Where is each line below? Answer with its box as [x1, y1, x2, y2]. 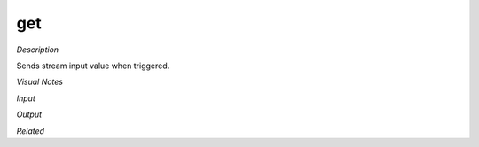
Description [16, 44, 59, 55]
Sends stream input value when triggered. [16, 60, 170, 71]
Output [16, 109, 43, 120]
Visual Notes [16, 76, 64, 88]
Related [16, 125, 44, 136]
